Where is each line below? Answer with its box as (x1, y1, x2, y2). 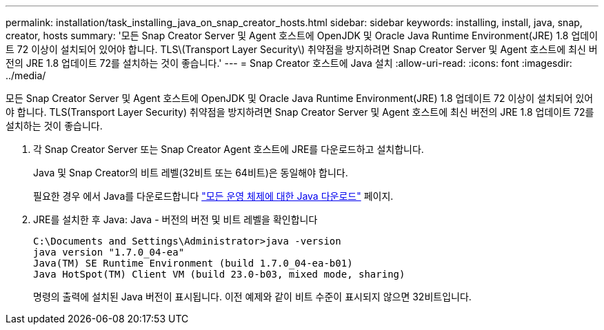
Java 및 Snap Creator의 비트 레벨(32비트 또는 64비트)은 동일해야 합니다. (33, 167, 348, 178)
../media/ (6, 70, 46, 81)
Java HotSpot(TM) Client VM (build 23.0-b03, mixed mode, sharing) (33, 269, 405, 280)
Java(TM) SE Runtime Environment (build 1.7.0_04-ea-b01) (33, 258, 353, 269)
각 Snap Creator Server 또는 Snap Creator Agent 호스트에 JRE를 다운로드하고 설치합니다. (33, 143, 424, 155)
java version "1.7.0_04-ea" (33, 247, 185, 258)
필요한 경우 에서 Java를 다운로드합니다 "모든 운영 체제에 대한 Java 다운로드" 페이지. (33, 190, 394, 202)
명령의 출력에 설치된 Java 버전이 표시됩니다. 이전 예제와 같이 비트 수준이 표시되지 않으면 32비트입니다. (33, 291, 472, 302)
